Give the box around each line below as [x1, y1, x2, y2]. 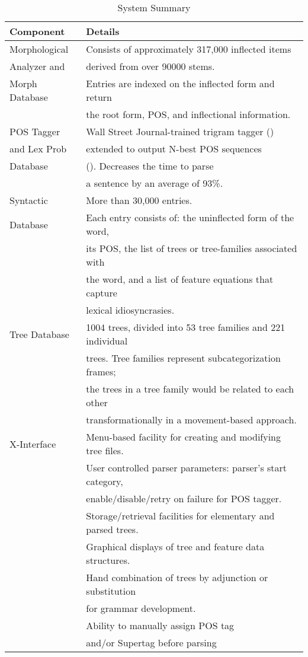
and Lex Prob [9, 142, 67, 155]
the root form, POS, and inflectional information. [86, 107, 291, 121]
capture [86, 286, 117, 299]
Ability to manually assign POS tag [86, 618, 235, 632]
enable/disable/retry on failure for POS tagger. [86, 492, 282, 505]
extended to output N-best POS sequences [86, 142, 262, 155]
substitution [86, 584, 136, 598]
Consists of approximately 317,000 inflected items [86, 42, 291, 56]
